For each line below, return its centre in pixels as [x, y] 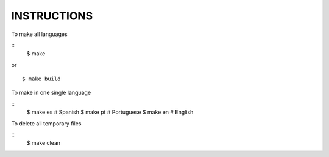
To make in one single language [51, 92]
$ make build [41, 79]
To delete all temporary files [46, 123]
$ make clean [44, 143]
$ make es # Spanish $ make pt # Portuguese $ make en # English [110, 112]
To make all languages [39, 34]
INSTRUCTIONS [52, 16]
